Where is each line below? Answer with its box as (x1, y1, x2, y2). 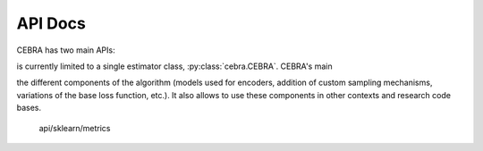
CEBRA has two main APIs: (16, 45, 115, 55)
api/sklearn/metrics (38, 122, 111, 133)
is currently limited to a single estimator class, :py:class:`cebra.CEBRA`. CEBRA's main (16, 61, 333, 71)
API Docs (16, 13, 87, 33)
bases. (16, 103, 42, 113)
